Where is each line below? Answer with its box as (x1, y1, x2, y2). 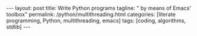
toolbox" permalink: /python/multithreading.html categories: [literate (6, 11, 176, 18)
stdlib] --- (6, 24, 31, 30)
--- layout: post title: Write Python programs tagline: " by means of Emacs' (6, 5, 192, 11)
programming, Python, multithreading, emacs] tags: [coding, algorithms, (6, 17, 186, 24)
